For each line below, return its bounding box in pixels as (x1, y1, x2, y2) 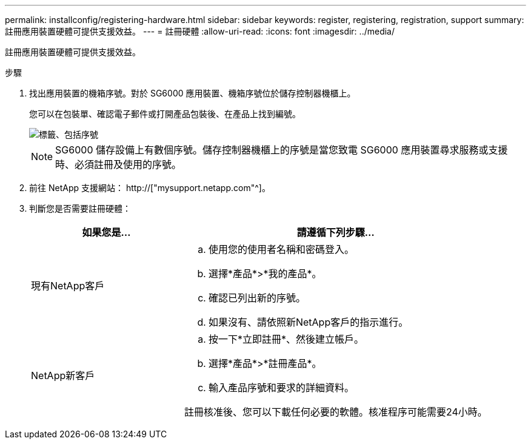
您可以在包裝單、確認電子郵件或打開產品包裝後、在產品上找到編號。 (29, 109, 301, 119)
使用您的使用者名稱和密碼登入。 (208, 243, 354, 255)
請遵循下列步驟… (296, 226, 375, 238)
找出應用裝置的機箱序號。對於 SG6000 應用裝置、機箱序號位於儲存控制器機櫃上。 (29, 88, 356, 98)
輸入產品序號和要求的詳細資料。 (208, 382, 354, 394)
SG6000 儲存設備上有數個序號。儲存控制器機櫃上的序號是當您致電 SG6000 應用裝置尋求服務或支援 (55, 144, 508, 156)
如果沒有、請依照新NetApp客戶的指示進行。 (208, 316, 409, 328)
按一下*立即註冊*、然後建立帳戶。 (208, 333, 364, 345)
